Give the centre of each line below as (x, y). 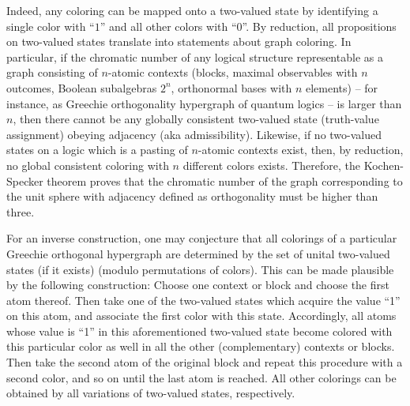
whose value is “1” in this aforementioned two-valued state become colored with (199, 331)
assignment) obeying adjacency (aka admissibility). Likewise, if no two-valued (194, 134)
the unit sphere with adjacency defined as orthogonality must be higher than (192, 196)
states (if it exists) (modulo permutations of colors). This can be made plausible (200, 269)
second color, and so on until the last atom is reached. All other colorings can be (201, 377)
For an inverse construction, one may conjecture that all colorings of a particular (202, 238)
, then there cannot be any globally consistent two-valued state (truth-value (196, 119)
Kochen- (384, 165)
